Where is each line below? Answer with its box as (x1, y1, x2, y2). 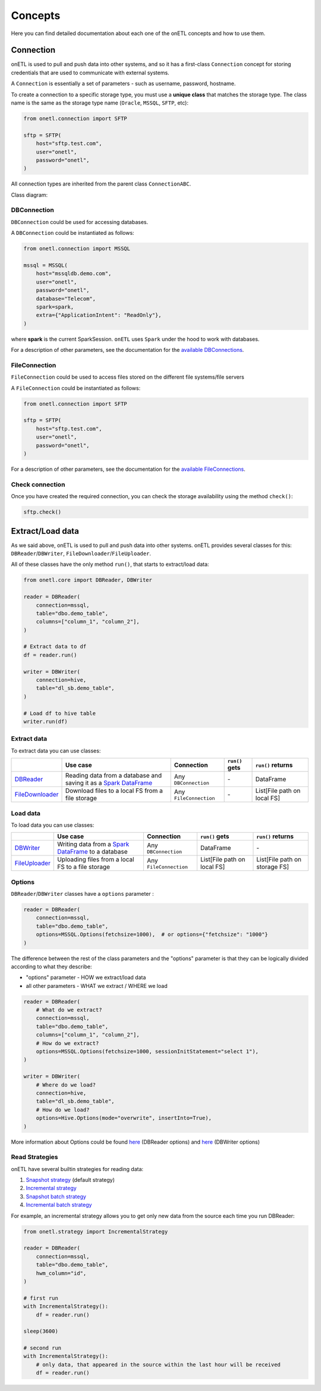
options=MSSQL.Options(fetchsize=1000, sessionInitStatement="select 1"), (36, 1048, 259, 1055)
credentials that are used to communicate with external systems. (11, 69, 169, 76)
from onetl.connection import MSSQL (23, 246, 131, 252)
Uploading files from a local (57, 855, 134, 864)
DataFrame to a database (57, 848, 128, 856)
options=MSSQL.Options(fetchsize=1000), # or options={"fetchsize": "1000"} (36, 931, 269, 938)
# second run (23, 1345, 62, 1352)
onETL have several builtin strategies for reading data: (11, 1165, 144, 1172)
